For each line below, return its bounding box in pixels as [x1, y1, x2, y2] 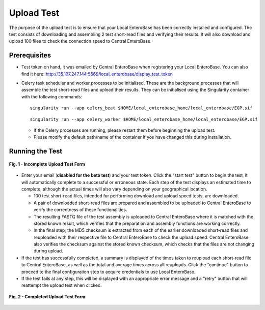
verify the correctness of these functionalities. [33, 207, 127, 213]
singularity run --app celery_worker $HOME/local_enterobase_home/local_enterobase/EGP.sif [30, 116, 258, 122]
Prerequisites [9, 51, 51, 60]
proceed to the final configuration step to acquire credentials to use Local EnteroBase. [21, 269, 196, 275]
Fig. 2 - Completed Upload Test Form [9, 293, 86, 300]
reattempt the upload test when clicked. [21, 282, 102, 288]
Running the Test [9, 147, 62, 155]
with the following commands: [21, 93, 82, 99]
